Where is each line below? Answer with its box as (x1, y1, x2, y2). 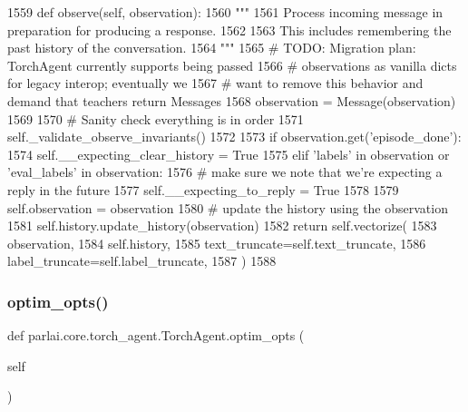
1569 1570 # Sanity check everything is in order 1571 (7, 109, 304, 128)
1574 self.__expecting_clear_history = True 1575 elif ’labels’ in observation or (7, 144, 450, 163)
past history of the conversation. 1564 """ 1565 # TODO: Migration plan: (7, 38, 416, 57)
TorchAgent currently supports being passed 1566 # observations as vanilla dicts (7, 55, 457, 74)
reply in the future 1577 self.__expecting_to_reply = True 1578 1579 (7, 180, 399, 199)
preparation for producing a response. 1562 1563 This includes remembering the (7, 20, 452, 39)
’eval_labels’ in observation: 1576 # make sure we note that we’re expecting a (7, 162, 443, 181)
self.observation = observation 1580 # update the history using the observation (7, 198, 448, 217)
